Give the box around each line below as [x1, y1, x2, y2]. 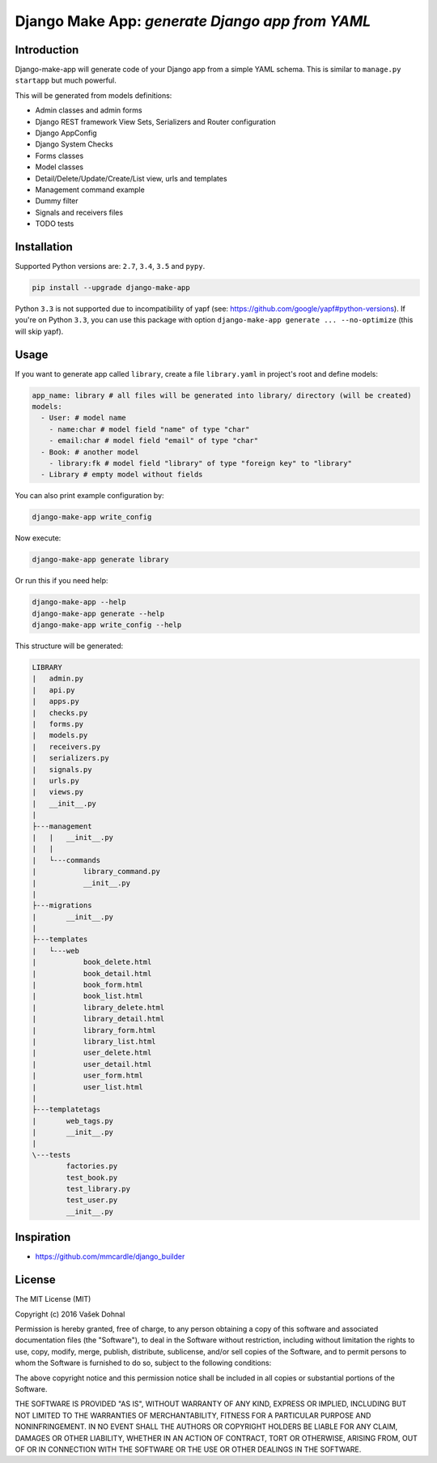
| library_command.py [32, 867, 161, 877]
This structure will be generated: [15, 641, 124, 651]
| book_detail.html [32, 969, 152, 978]
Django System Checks [35, 139, 113, 149]
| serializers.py [32, 753, 109, 763]
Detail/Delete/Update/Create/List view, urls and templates [35, 173, 227, 183]
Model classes [35, 162, 84, 172]
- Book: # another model [40, 447, 139, 457]
